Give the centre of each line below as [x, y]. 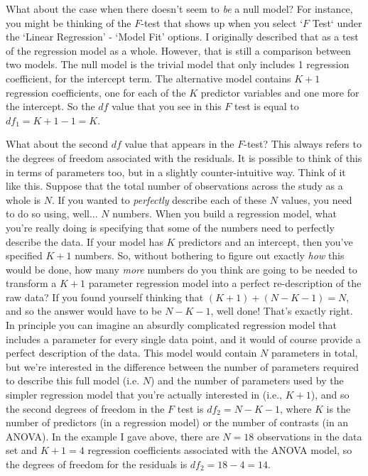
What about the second [57, 144]
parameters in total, [314, 353]
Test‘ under [337, 22]
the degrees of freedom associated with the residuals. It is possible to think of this [184, 157]
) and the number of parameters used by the [247, 380]
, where [296, 408]
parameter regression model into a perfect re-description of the [225, 283]
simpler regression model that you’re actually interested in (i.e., [144, 395]
